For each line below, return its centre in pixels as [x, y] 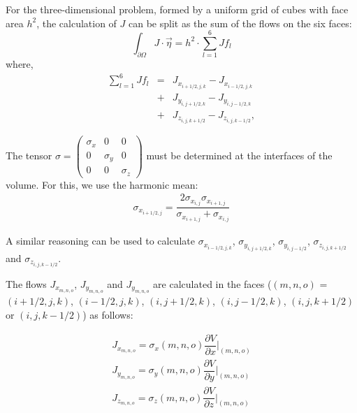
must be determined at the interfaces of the [239, 155]
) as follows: [108, 314]
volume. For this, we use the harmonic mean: [102, 184]
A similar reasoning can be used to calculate [100, 241]
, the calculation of [76, 23]
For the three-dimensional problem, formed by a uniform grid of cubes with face [177, 9]
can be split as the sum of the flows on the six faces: [240, 23]
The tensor [29, 155]
